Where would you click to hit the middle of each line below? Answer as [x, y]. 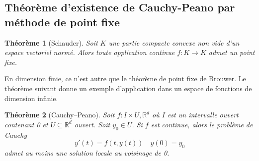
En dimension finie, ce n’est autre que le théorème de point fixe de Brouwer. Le [125, 79]
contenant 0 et [26, 124]
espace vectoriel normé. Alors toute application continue [90, 52]
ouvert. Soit [92, 124]
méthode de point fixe [62, 22]
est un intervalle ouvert [203, 115]
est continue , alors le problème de [202, 124]
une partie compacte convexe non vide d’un [174, 42]
